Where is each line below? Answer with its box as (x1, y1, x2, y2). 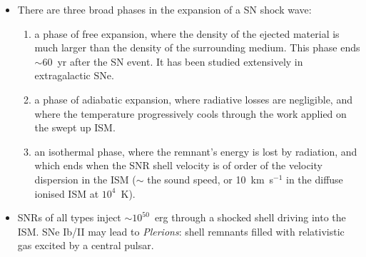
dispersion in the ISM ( (34, 171, 136, 186)
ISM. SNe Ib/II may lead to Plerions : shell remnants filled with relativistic (17, 223, 345, 238)
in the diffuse (286, 171, 343, 186)
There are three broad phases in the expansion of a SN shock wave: (17, 2, 312, 16)
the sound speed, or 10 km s (147, 171, 274, 186)
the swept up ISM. (34, 120, 116, 135)
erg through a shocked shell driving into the (154, 210, 346, 225)
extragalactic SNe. (34, 68, 114, 83)
